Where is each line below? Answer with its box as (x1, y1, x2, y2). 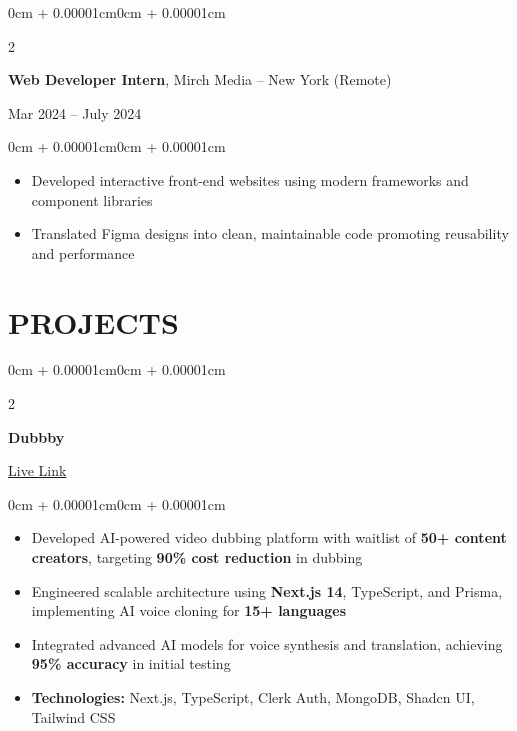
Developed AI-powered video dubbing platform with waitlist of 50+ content (31, 527, 507, 548)
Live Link (8, 460, 67, 481)
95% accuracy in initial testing (31, 653, 231, 674)
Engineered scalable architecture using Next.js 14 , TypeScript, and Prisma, (31, 580, 503, 601)
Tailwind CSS (31, 706, 116, 727)
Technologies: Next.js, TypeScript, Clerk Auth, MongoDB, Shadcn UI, (31, 687, 475, 707)
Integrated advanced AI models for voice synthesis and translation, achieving (31, 633, 503, 654)
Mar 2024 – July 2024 (8, 102, 142, 123)
